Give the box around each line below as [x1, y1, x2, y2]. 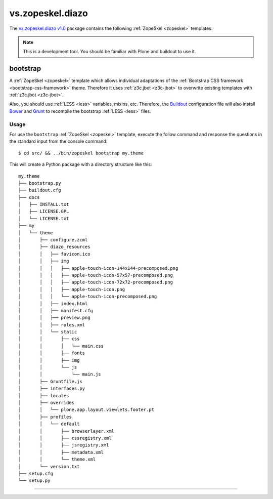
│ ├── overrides [18, 400, 75, 405]
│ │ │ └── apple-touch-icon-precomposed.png [18, 294, 157, 300]
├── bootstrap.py [18, 180, 61, 186]
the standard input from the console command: [9, 138, 108, 144]
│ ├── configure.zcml [18, 237, 88, 243]
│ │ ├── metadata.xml [18, 449, 104, 455]
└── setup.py [18, 478, 51, 483]
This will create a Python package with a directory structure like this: [9, 161, 152, 168]
